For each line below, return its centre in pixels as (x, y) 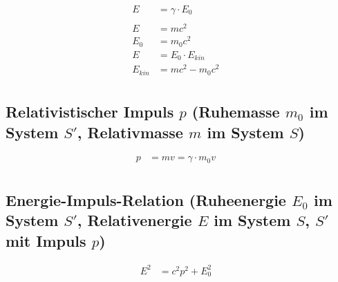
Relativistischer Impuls (90, 112)
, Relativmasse (130, 132)
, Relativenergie (134, 220)
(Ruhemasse (236, 112)
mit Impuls (46, 240)
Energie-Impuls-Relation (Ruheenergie (146, 199)
